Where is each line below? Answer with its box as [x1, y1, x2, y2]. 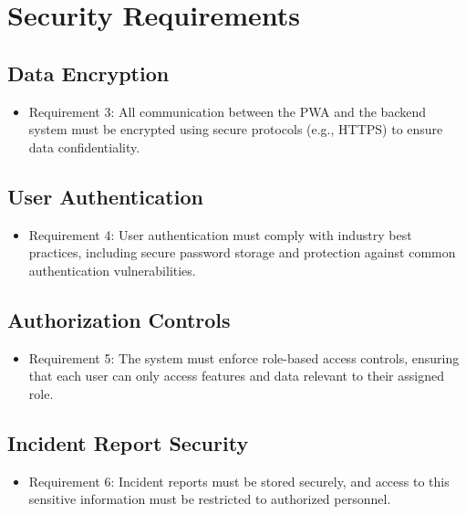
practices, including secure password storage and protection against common [28, 243, 456, 262]
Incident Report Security [7, 428, 249, 456]
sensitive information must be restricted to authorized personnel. [28, 489, 391, 509]
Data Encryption [7, 58, 170, 87]
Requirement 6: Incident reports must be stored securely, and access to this [28, 471, 450, 490]
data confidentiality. [28, 137, 140, 156]
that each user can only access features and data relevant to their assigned [28, 366, 444, 385]
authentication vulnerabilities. [28, 260, 196, 279]
